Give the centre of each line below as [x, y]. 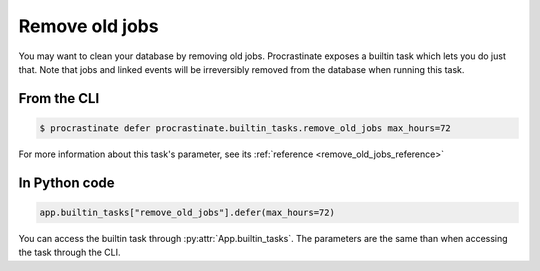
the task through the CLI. [69, 252]
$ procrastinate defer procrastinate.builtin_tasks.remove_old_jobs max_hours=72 [245, 128]
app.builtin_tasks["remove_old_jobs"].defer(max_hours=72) [187, 212]
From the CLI [59, 98]
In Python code [66, 182]
